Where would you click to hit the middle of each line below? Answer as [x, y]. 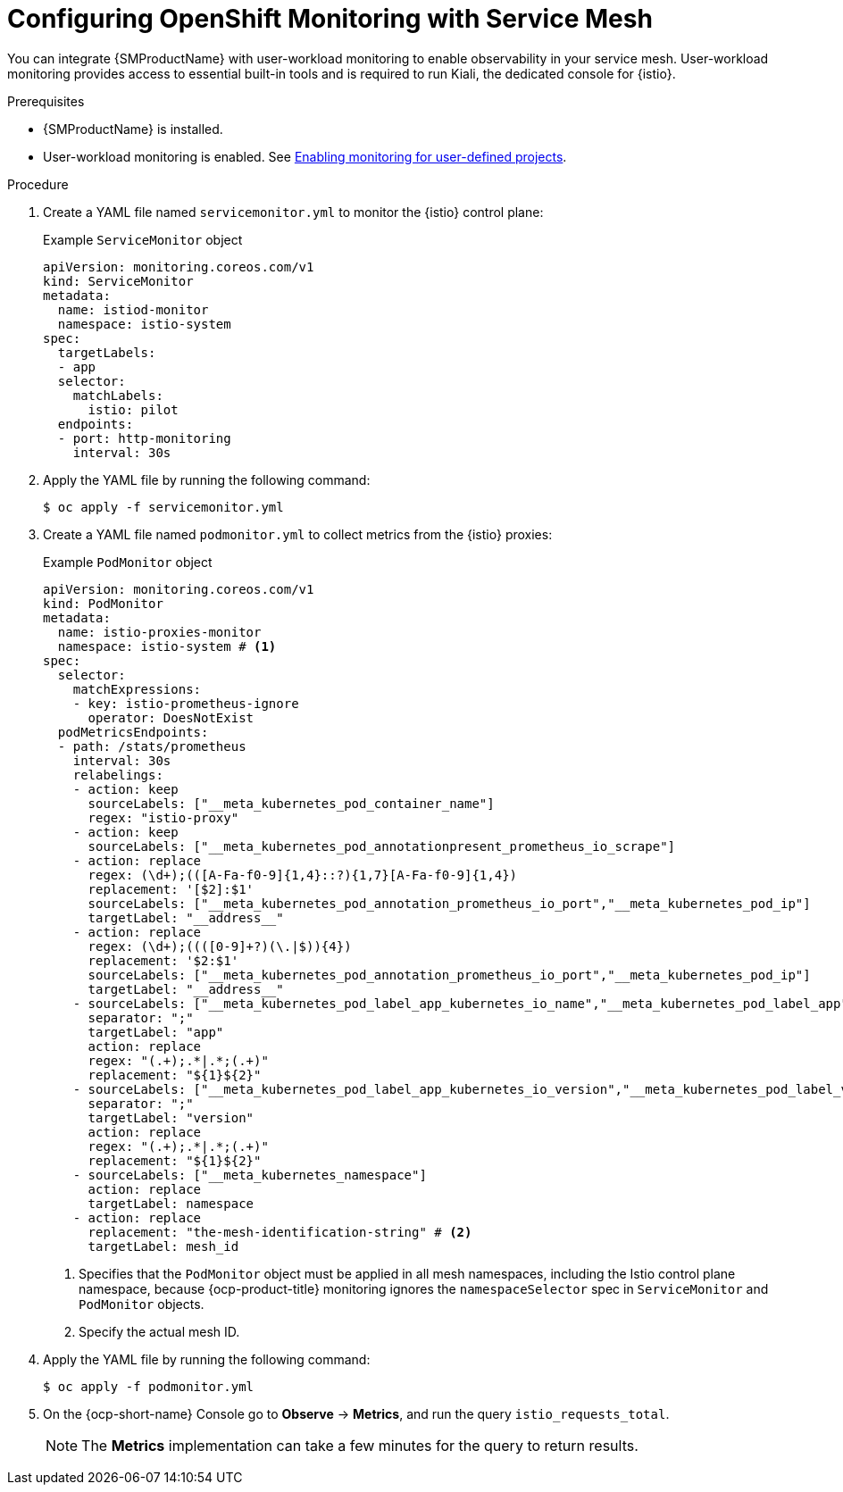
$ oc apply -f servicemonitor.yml [163, 507]
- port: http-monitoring [144, 438]
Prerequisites [46, 101]
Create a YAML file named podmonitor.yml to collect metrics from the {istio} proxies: [298, 534]
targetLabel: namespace [171, 1203]
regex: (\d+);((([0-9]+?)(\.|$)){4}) [220, 946]
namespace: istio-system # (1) [167, 646]
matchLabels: [118, 395]
